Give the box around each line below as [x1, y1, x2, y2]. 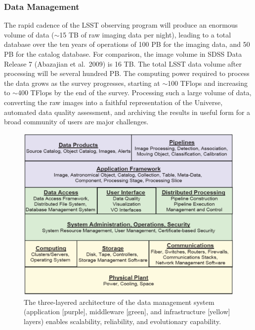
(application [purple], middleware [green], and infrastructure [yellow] [24, 306, 230, 317]
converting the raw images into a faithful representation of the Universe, [4, 97, 223, 107]
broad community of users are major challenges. [4, 116, 149, 127]
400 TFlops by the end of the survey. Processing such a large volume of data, [17, 87, 252, 98]
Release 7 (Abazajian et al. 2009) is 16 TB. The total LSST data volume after [4, 58, 242, 69]
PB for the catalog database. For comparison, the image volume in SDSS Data [4, 49, 242, 59]
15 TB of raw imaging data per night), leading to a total [59, 29, 231, 39]
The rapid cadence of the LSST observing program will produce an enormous [4, 20, 238, 30]
